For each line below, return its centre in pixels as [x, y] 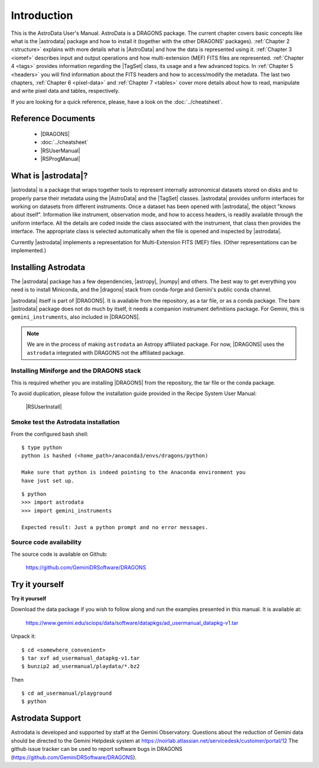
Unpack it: [23, 636]
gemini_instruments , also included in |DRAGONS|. [76, 317]
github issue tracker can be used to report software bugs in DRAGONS [97, 749]
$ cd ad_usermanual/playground [67, 694]
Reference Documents [53, 119]
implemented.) [29, 250]
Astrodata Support [46, 718]
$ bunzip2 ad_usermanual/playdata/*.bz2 [81, 666]
